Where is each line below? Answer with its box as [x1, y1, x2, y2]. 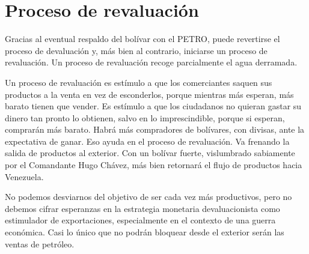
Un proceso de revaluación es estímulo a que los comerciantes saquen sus [5, 76, 272, 88]
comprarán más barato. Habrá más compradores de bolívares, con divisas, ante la [5, 123, 305, 136]
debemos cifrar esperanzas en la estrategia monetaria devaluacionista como [5, 202, 280, 214]
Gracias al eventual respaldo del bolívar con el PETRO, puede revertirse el [5, 32, 280, 45]
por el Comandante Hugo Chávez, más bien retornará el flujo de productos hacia [5, 159, 302, 171]
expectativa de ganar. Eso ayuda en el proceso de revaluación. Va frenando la [5, 135, 290, 147]
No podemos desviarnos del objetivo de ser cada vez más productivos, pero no [5, 190, 292, 203]
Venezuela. [5, 170, 44, 183]
